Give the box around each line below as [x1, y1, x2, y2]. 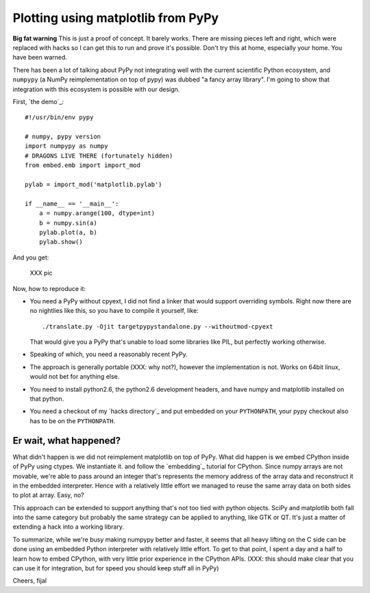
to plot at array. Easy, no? [12, 491, 85, 499]
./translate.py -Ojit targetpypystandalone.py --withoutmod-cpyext [42, 323, 273, 330]
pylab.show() [38, 238, 83, 246]
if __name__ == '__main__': [25, 199, 119, 207]
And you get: [12, 253, 49, 262]
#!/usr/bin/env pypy [25, 114, 94, 121]
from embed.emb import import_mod [25, 162, 140, 169]
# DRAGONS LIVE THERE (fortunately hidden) [25, 151, 173, 160]
